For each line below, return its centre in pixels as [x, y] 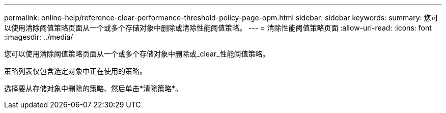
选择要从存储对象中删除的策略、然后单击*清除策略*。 [93, 88]
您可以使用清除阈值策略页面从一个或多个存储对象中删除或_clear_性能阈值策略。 [137, 54]
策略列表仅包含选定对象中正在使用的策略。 [75, 71]
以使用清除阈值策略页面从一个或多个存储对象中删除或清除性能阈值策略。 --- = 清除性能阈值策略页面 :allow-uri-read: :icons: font [218, 28]
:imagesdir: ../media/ [39, 37]
